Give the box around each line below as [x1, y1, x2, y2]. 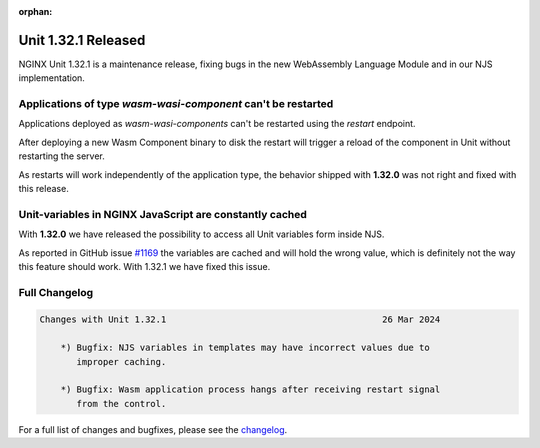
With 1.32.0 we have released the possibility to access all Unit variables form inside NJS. [18, 228, 385, 240]
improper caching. [76, 356, 167, 367]
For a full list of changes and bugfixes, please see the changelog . [18, 423, 288, 435]
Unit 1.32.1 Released [18, 31, 146, 49]
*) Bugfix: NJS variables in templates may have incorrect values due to [60, 342, 430, 354]
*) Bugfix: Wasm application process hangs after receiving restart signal [60, 384, 441, 395]
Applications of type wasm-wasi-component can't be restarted [18, 97, 334, 111]
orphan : [18, 6, 53, 17]
